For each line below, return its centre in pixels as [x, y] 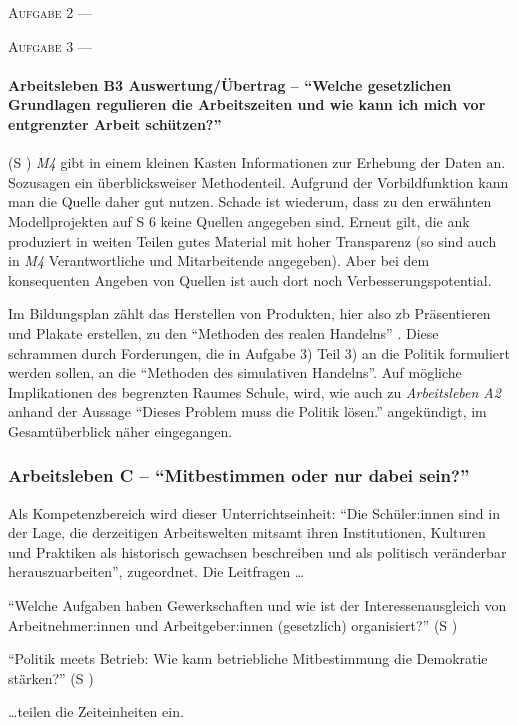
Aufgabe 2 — [50, 12]
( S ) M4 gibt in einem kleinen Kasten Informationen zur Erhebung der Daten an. [257, 162]
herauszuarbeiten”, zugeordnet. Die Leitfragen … [156, 571]
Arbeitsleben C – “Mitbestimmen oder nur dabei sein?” [239, 475]
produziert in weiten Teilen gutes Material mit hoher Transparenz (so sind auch [252, 240]
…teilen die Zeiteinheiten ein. [96, 711]
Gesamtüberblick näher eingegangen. [120, 430]
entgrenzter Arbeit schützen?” [115, 123]
